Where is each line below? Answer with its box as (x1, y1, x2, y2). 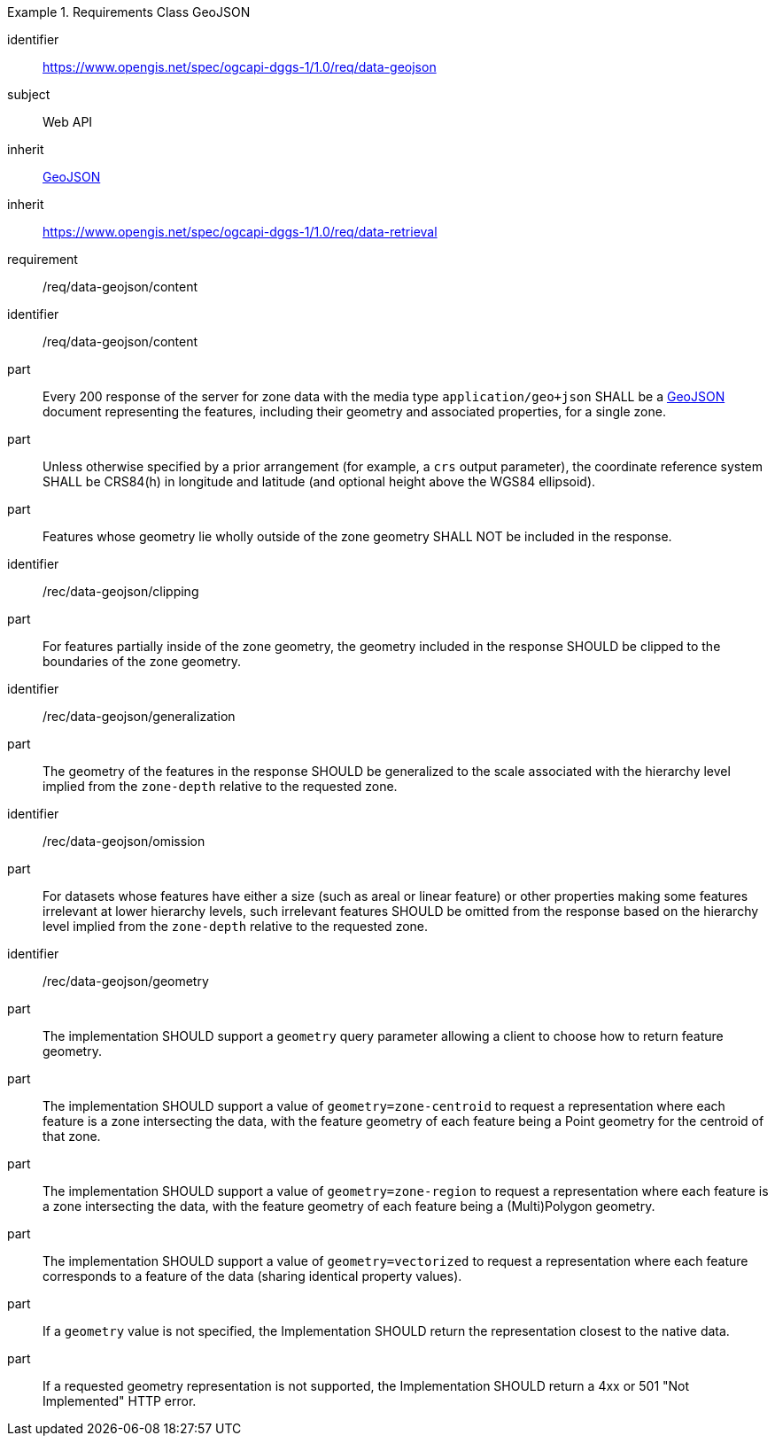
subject (7, 87, 50, 102)
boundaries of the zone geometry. (43, 654, 241, 669)
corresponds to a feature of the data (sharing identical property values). (43, 1268, 462, 1284)
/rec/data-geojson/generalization (43, 709, 236, 724)
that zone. (43, 1129, 101, 1144)
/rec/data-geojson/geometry (43, 974, 209, 989)
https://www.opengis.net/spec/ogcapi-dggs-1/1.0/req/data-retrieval (43, 224, 438, 239)
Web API (43, 114, 93, 129)
